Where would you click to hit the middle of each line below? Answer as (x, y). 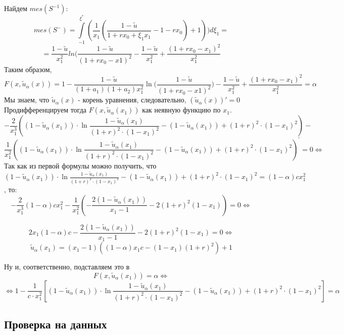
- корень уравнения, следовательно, (132, 100)
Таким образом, (28, 69)
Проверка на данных (56, 324)
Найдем (16, 8)
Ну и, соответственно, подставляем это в (67, 267)
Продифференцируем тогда (45, 110)
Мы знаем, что (27, 100)
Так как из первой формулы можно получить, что (80, 165)
